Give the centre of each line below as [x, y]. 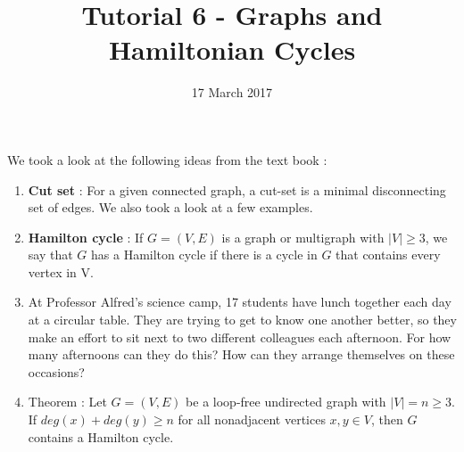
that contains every [388, 255]
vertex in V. [61, 271]
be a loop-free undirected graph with [286, 402]
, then [387, 419]
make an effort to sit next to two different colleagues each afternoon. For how [240, 337]
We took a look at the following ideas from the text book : [167, 159]
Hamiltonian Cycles [232, 49]
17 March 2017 [232, 92]
